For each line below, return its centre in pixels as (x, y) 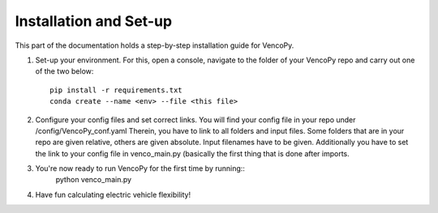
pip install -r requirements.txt (116, 90)
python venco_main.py (94, 180)
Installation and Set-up (94, 21)
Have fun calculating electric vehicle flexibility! (113, 194)
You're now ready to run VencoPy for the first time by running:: (140, 168)
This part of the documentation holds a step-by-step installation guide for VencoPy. (155, 45)
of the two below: (64, 71)
